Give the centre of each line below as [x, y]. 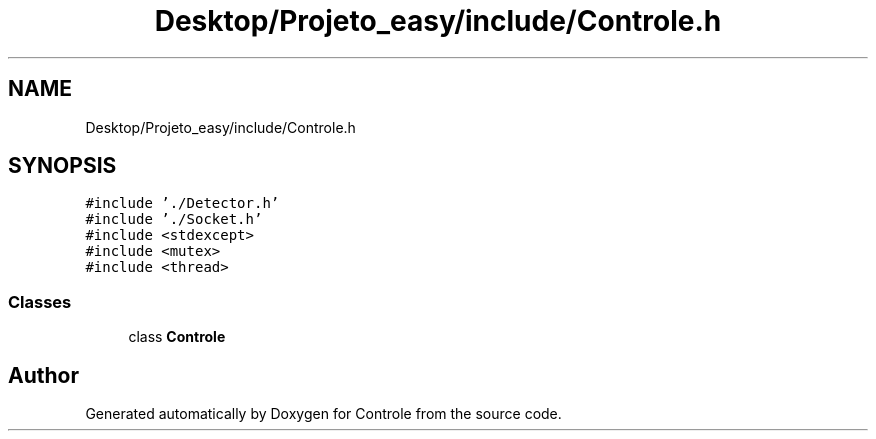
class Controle [177, 337]
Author [43, 375]
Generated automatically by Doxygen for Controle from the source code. [323, 414]
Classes [40, 301]
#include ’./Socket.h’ [174, 219]
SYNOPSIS [62, 166]
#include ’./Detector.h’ [182, 203]
